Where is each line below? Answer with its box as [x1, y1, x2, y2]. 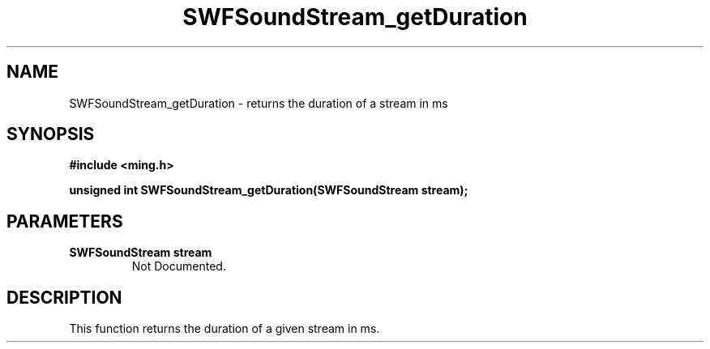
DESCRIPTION [6, 287, 122, 308]
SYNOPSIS [6, 124, 95, 145]
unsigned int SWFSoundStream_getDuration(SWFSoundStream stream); [69, 183, 468, 198]
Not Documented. [131, 259, 226, 274]
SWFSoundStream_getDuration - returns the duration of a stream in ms [69, 96, 448, 110]
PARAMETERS [6, 211, 123, 232]
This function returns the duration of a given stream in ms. [69, 321, 380, 336]
